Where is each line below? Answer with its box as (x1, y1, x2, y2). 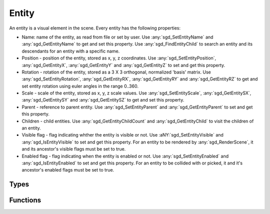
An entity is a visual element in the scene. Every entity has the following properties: (9, 25, 181, 31)
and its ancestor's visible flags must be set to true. (21, 146, 126, 152)
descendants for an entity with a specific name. (21, 48, 120, 54)
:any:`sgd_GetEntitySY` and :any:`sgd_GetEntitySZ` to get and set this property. (21, 97, 184, 103)
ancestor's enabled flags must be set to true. (21, 167, 114, 173)
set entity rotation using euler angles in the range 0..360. (21, 83, 138, 89)
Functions (9, 196, 41, 204)
